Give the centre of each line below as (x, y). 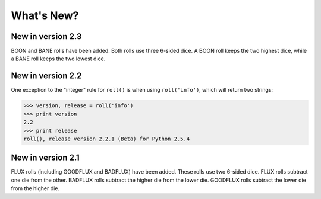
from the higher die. (35, 188)
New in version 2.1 (45, 158)
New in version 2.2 (46, 76)
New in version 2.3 (46, 36)
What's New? (45, 15)
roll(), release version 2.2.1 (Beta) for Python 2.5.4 (107, 139)
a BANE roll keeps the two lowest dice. (58, 59)
